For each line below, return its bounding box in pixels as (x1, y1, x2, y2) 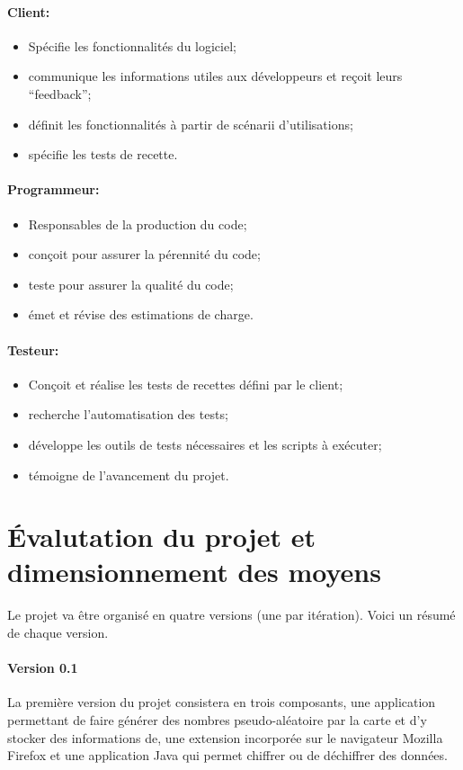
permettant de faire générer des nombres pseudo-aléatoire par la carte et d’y (7, 711, 427, 729)
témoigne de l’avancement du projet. (28, 465, 229, 484)
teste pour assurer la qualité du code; (28, 274, 234, 293)
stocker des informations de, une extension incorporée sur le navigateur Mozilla (7, 728, 443, 747)
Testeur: (7, 340, 59, 359)
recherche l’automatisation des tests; (28, 405, 228, 424)
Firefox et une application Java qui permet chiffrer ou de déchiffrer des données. (7, 746, 448, 765)
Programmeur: (7, 180, 100, 199)
